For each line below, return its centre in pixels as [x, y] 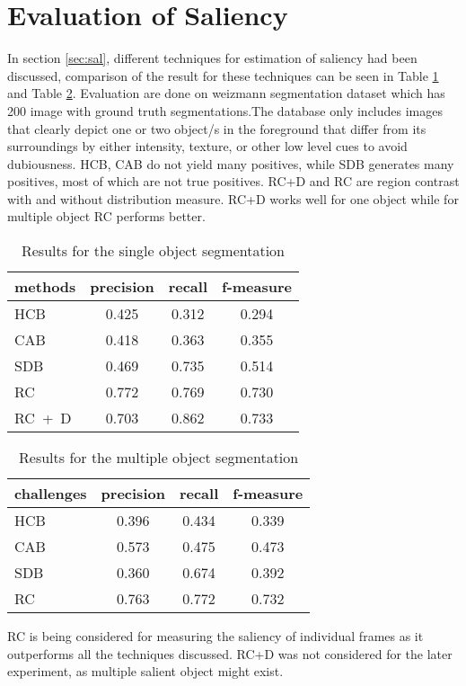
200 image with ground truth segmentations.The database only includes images [225, 110]
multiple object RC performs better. [106, 216]
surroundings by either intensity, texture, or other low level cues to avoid [207, 146]
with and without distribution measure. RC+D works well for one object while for [233, 198]
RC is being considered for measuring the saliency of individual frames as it [215, 636]
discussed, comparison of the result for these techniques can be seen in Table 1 [223, 75]
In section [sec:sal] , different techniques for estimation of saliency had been [212, 58]
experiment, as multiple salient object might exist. [145, 671]
